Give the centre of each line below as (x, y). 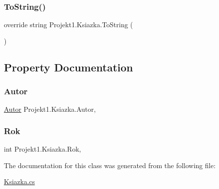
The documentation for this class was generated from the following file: (110, 165)
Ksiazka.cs (19, 181)
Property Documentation (69, 67)
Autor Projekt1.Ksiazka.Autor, (50, 109)
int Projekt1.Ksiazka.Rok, (43, 149)
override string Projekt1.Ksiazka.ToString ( (69, 25)
